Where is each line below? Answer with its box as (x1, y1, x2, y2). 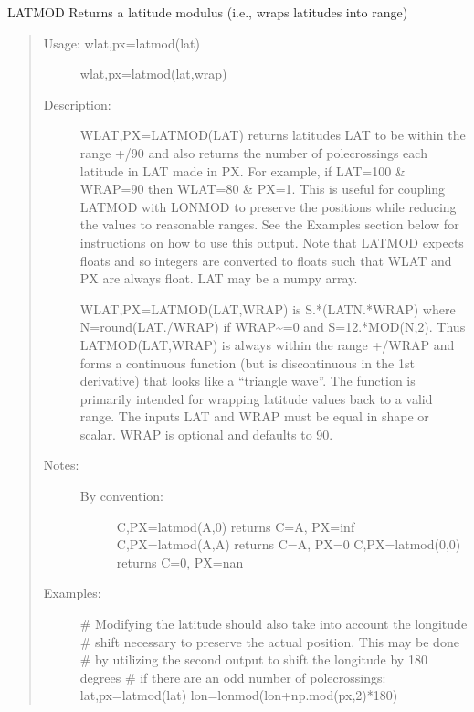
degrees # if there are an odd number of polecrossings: (79, 667, 386, 686)
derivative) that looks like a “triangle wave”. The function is (79, 371, 416, 390)
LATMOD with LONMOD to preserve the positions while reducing (79, 197, 457, 216)
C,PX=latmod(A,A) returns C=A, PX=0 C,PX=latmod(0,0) (116, 535, 461, 554)
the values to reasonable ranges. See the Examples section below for (79, 215, 459, 234)
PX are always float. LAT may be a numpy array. (79, 269, 358, 288)
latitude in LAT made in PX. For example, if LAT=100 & (79, 161, 406, 180)
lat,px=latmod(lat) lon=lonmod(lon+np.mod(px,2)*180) (79, 685, 398, 705)
